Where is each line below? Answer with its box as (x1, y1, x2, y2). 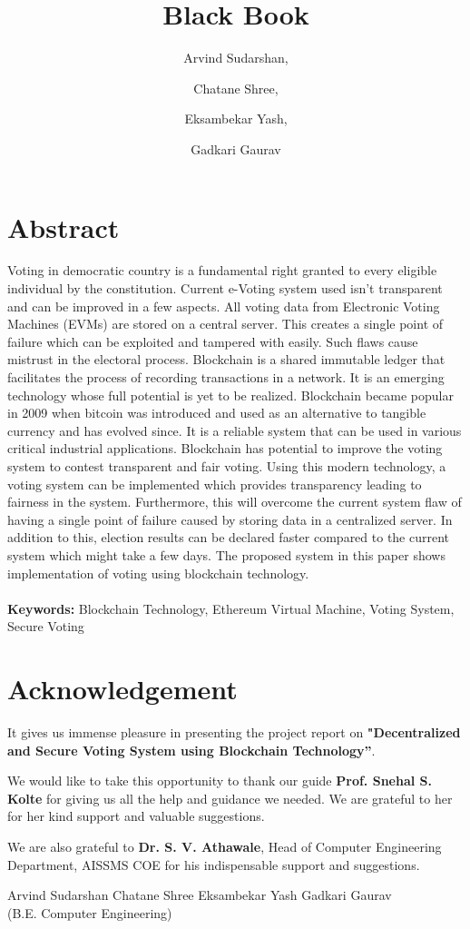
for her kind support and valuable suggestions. (7, 806, 265, 825)
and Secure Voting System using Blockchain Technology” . (7, 740, 376, 759)
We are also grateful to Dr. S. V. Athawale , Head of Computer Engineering (7, 837, 442, 855)
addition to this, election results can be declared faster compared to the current (7, 528, 450, 547)
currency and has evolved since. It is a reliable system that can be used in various (7, 420, 462, 440)
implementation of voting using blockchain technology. (7, 563, 309, 582)
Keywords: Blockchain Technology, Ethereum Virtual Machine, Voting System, (7, 598, 455, 618)
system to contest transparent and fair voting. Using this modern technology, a (7, 456, 446, 475)
